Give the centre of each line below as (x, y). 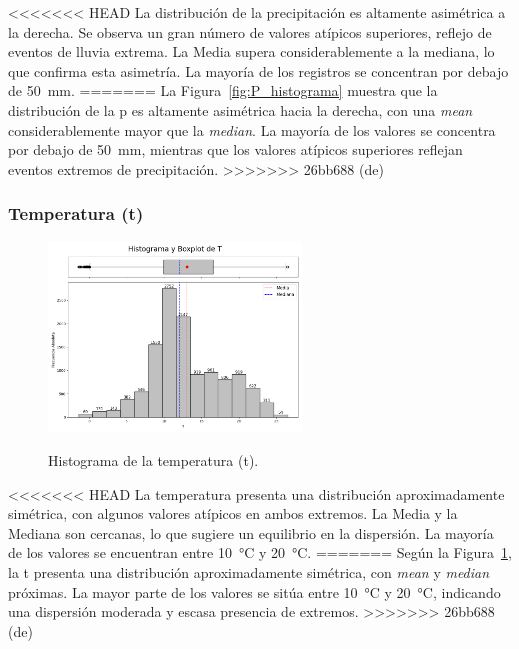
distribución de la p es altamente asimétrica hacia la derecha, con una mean (240, 109)
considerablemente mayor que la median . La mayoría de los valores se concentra (252, 129)
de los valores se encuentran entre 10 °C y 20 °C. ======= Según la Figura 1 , (260, 552)
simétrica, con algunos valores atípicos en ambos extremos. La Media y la (233, 513)
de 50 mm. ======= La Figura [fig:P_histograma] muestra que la (223, 90)
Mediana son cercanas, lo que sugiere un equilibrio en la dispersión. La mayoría (251, 532)
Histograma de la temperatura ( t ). (153, 459)
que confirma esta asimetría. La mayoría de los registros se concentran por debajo (258, 70)
